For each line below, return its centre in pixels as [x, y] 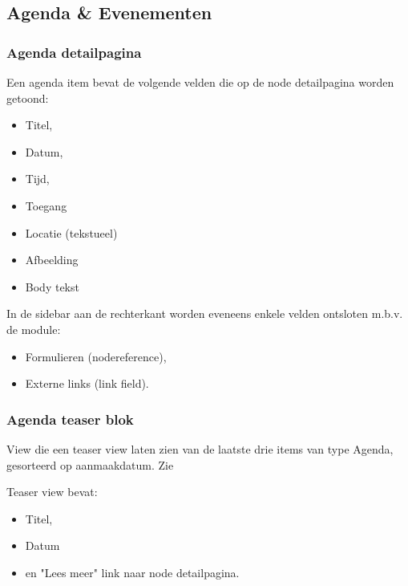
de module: [34, 329]
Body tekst [52, 286]
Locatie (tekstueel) [71, 232]
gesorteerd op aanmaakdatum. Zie [90, 464]
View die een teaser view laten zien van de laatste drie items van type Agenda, [200, 448]
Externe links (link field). [87, 383]
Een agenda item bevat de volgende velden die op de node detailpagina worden [200, 82]
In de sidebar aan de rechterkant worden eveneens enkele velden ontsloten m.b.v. [205, 313]
